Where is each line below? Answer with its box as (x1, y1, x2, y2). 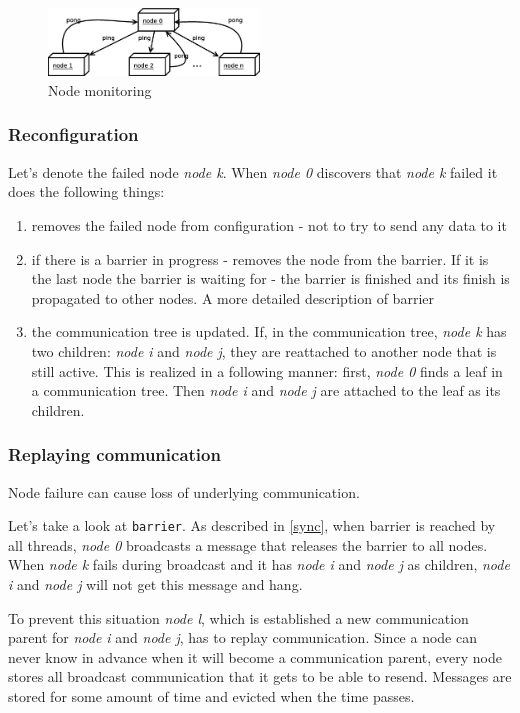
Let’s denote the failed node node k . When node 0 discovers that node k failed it (8, 161, 498, 182)
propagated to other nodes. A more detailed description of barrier (31, 287, 434, 308)
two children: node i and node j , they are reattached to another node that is (31, 340, 497, 361)
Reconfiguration (8, 122, 139, 147)
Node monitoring (48, 79, 152, 100)
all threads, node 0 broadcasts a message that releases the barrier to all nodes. (8, 534, 488, 555)
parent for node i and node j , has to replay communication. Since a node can (8, 627, 477, 648)
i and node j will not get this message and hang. (8, 573, 303, 594)
